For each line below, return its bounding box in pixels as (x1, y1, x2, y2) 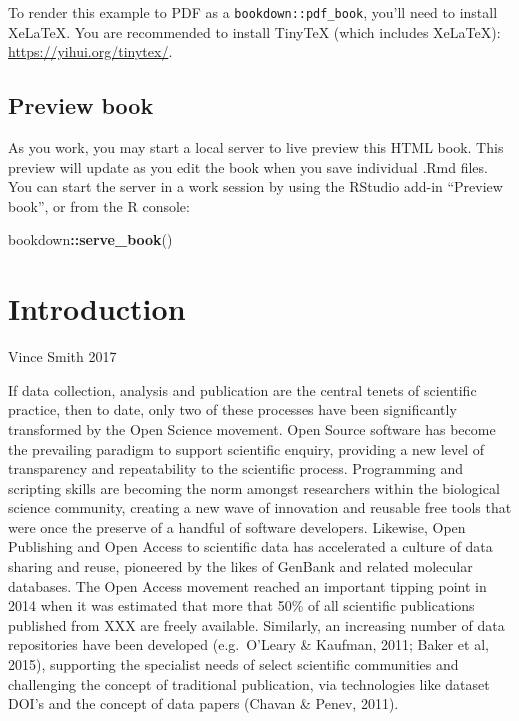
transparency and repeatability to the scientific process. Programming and (8, 458, 463, 479)
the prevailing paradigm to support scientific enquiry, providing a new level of (8, 438, 485, 459)
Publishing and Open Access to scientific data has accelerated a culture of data (8, 536, 493, 557)
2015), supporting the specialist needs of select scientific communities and (8, 654, 459, 675)
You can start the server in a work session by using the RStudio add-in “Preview (8, 176, 503, 197)
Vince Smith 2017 (8, 346, 117, 367)
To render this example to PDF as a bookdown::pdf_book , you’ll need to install (8, 2, 498, 22)
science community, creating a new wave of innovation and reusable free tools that (8, 497, 512, 518)
